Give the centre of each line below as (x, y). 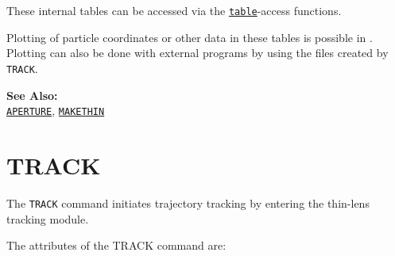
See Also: (32, 95)
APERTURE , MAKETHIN (56, 111)
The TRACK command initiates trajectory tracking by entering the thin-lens (188, 203)
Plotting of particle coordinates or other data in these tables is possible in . (190, 37)
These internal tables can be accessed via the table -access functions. (174, 10)
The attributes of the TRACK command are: (116, 245)
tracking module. (48, 218)
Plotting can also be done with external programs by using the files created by (197, 53)
